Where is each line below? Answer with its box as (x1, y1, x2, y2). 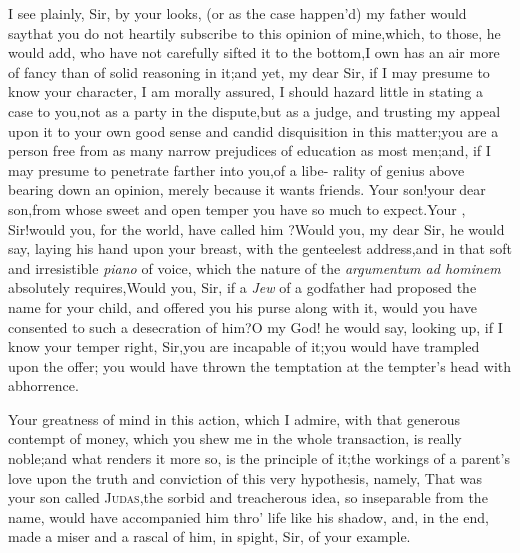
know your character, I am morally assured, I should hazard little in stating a (8, 81, 483, 102)
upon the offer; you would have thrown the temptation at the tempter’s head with (8, 355, 512, 376)
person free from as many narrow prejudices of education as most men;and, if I (8, 140, 491, 161)
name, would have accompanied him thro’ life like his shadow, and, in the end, (8, 506, 489, 527)
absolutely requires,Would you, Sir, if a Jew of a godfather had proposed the (8, 277, 477, 298)
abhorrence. (8, 375, 79, 396)
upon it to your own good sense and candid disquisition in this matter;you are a (8, 120, 499, 141)
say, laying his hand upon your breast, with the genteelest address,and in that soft (8, 238, 512, 259)
